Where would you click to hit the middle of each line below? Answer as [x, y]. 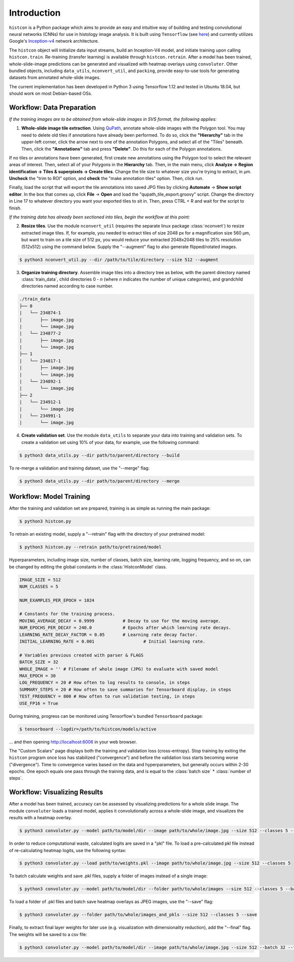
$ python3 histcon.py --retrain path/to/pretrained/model [90, 547]
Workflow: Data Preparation [53, 107]
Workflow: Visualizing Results [56, 792]
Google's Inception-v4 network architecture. [54, 41]
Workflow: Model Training [50, 497]
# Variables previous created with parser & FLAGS [82, 655]
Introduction [35, 13]
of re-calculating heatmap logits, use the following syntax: [68, 850]
